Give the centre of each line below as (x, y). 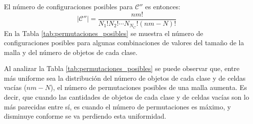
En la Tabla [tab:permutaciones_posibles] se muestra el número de (104, 33)
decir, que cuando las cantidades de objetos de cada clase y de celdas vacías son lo (126, 97)
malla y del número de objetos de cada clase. (71, 52)
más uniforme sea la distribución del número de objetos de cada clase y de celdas (125, 78)
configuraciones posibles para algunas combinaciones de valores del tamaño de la (124, 43)
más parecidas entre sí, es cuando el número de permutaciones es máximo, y (117, 106)
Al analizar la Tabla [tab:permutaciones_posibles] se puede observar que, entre (122, 68)
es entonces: (163, 6)
